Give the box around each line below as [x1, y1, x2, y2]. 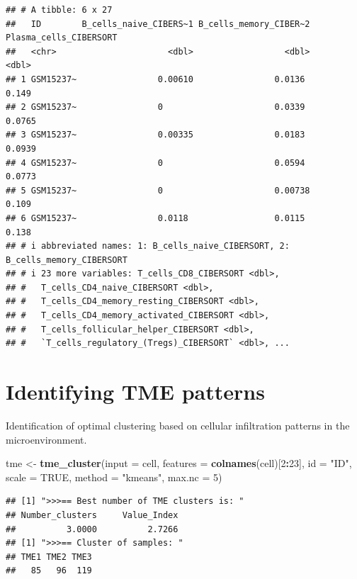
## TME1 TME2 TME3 [6, 551, 92, 562]
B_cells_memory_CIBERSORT [6, 254, 127, 265]
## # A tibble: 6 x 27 [6, 5, 113, 15]
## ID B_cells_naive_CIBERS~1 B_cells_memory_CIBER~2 [6, 18, 310, 29]
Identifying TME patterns [6, 377, 265, 406]
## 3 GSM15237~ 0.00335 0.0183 [6, 130, 305, 140]
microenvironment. [6, 432, 87, 446]
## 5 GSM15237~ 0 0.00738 [6, 185, 310, 196]
